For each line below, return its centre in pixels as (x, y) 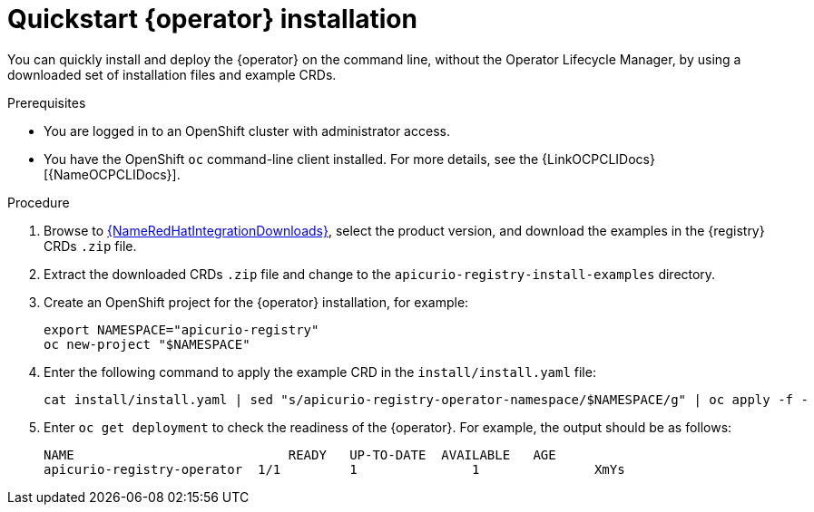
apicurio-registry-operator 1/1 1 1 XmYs (334, 469)
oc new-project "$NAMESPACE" (147, 344)
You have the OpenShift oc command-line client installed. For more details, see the (291, 159)
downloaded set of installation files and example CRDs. (172, 74)
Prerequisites (47, 102)
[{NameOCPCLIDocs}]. (112, 174)
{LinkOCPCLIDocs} (598, 159)
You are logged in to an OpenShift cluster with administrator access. (247, 130)
